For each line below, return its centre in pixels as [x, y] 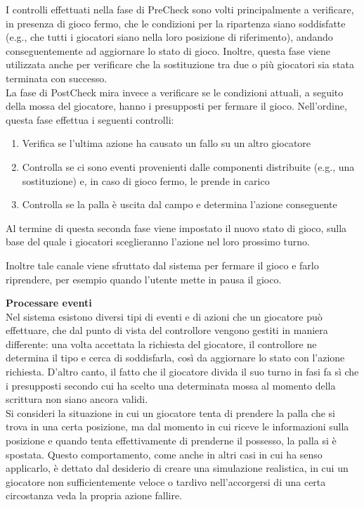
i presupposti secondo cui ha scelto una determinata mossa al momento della [171, 385]
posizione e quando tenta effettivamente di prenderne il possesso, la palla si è [171, 441]
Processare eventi [49, 303]
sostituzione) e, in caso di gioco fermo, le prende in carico [146, 180]
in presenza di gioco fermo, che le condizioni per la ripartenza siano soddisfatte [176, 23]
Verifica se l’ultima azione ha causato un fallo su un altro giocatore [167, 143]
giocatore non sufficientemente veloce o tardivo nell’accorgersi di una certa [166, 481]
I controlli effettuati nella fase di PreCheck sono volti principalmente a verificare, [180, 9]
